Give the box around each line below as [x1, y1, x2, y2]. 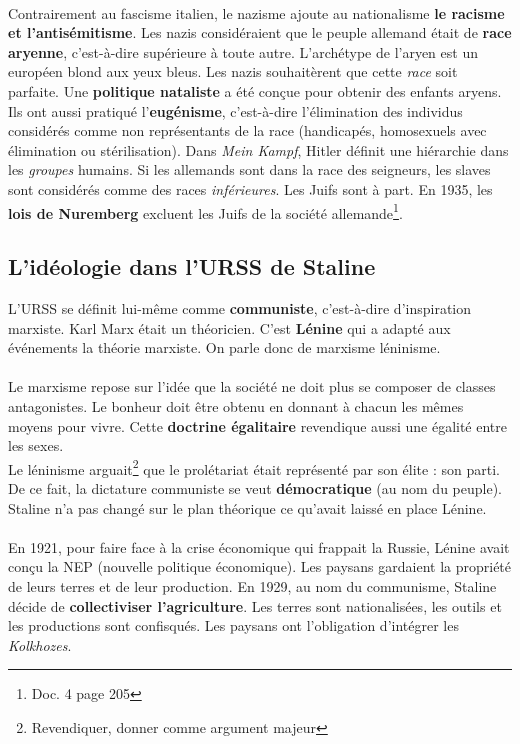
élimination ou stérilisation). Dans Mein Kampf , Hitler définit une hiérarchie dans [8, 139, 509, 160]
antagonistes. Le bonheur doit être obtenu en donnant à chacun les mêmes [8, 395, 464, 416]
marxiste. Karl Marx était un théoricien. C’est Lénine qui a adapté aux [8, 317, 451, 338]
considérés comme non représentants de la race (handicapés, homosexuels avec [8, 120, 487, 141]
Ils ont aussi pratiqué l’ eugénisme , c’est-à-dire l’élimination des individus [8, 100, 463, 121]
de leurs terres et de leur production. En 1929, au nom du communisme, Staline [8, 575, 497, 596]
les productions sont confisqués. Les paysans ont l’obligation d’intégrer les [8, 615, 459, 636]
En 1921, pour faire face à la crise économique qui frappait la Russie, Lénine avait [8, 536, 510, 557]
